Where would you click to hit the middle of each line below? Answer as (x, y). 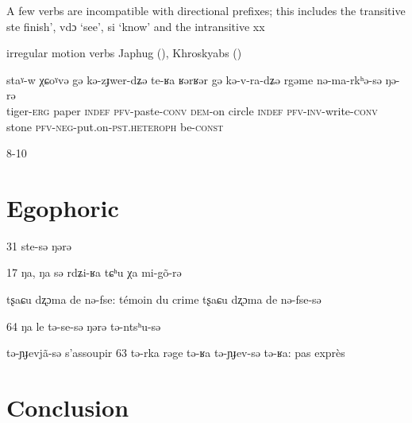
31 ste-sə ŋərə (39, 245)
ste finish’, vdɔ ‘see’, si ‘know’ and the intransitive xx (136, 26)
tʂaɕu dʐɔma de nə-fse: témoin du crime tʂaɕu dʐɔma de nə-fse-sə (164, 299)
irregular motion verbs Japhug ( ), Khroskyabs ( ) (124, 53)
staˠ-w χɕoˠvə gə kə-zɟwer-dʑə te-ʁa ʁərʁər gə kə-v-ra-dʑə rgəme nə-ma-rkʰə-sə (194, 79)
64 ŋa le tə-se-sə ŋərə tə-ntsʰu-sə (84, 326)
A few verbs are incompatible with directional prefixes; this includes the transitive (206, 10)
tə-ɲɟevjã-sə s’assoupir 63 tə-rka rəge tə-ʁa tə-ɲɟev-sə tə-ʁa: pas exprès (176, 353)
